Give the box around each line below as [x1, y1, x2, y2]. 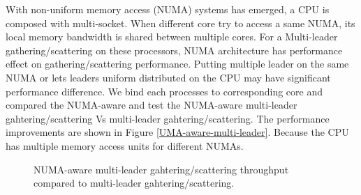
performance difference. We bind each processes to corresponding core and [6, 84, 323, 98]
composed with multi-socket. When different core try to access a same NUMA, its [6, 15, 355, 30]
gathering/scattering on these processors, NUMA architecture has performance [6, 42, 343, 57]
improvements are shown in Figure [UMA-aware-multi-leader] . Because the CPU [6, 125, 349, 139]
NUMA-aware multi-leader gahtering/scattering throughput [34, 162, 289, 176]
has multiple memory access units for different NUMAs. [6, 138, 244, 153]
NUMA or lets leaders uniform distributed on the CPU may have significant [6, 70, 331, 84]
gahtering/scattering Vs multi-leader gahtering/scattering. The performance [6, 111, 330, 125]
